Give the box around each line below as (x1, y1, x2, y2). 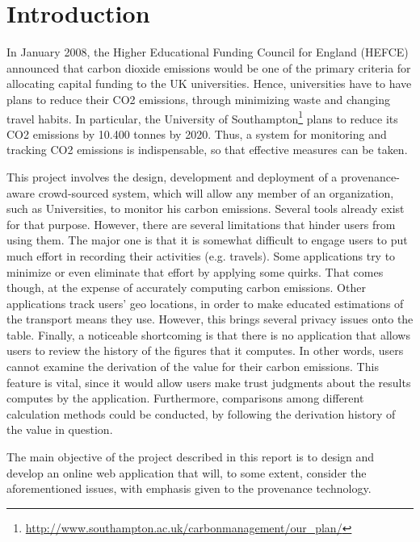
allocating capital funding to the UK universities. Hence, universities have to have (6, 75, 412, 92)
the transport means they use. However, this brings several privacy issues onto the (6, 311, 414, 327)
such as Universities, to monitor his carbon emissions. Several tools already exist (6, 200, 405, 217)
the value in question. (6, 421, 113, 438)
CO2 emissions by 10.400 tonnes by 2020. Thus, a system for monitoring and (6, 125, 387, 142)
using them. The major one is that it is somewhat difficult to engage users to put (6, 231, 408, 248)
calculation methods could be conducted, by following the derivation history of (6, 405, 396, 422)
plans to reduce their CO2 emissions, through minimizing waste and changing (6, 90, 390, 107)
